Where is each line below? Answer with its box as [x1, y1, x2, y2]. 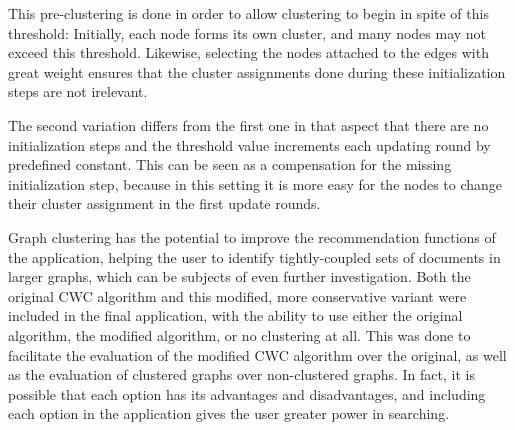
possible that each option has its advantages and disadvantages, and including [8, 383, 486, 404]
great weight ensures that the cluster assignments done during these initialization [8, 61, 506, 82]
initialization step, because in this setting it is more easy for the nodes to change [8, 173, 503, 194]
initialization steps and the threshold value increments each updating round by [8, 134, 491, 155]
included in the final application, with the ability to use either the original [8, 305, 463, 326]
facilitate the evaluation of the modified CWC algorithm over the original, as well [8, 344, 507, 365]
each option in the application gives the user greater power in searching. [8, 403, 450, 424]
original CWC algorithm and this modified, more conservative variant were [8, 285, 467, 306]
